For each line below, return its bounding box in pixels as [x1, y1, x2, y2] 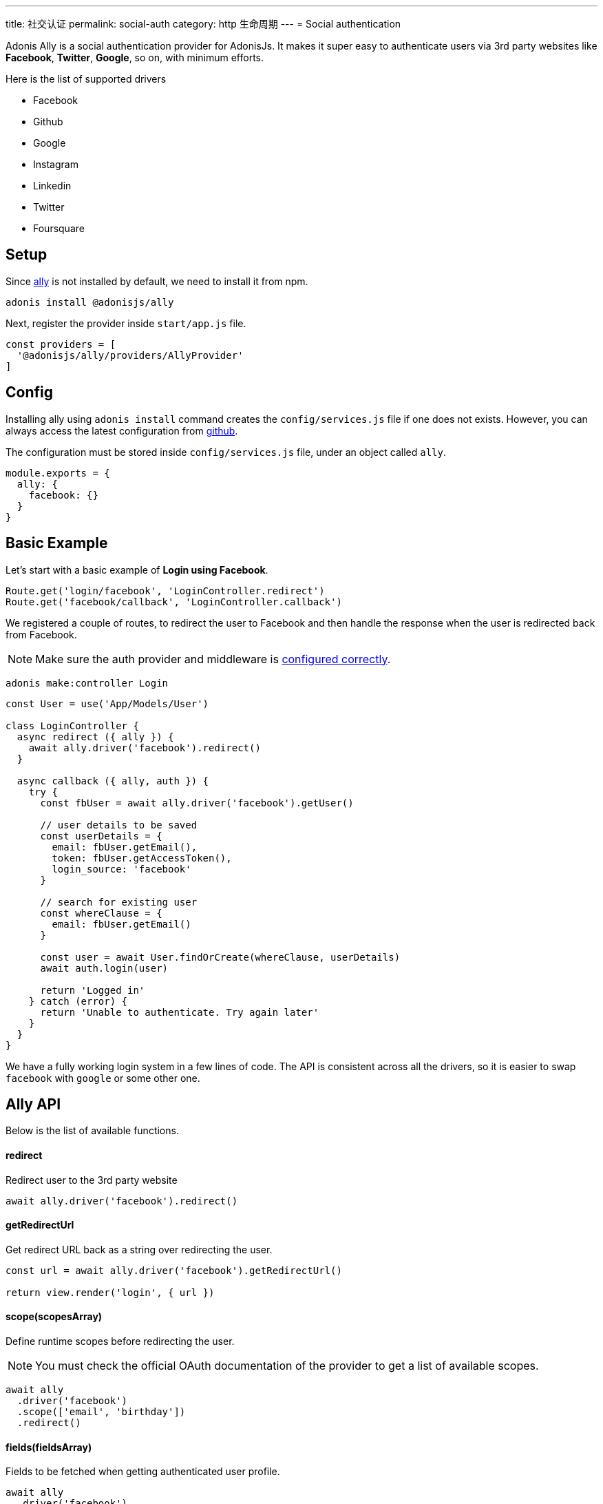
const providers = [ [6, 338, 116, 350]
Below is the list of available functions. [6, 1125, 179, 1137]
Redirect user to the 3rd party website [6, 1173, 178, 1186]
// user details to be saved [40, 819, 198, 831]
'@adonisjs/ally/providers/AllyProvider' [17, 349, 244, 361]
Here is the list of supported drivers [6, 73, 167, 85]
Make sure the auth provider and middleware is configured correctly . [35, 651, 391, 666]
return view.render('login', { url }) [6, 1286, 215, 1298]
